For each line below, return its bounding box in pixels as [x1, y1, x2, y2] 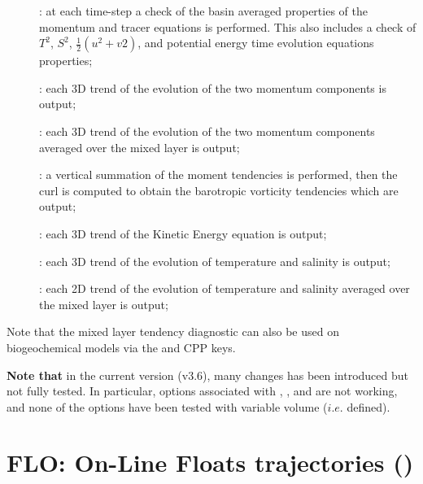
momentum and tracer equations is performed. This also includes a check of [39, 18, 416, 35]
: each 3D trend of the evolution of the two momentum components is [39, 79, 386, 96]
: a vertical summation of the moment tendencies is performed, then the [39, 166, 398, 183]
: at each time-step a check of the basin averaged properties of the [39, 2, 368, 19]
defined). [347, 398, 390, 415]
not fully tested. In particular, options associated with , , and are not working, [7, 382, 398, 399]
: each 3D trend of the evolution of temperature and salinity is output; [39, 252, 390, 269]
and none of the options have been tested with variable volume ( [7, 398, 328, 415]
